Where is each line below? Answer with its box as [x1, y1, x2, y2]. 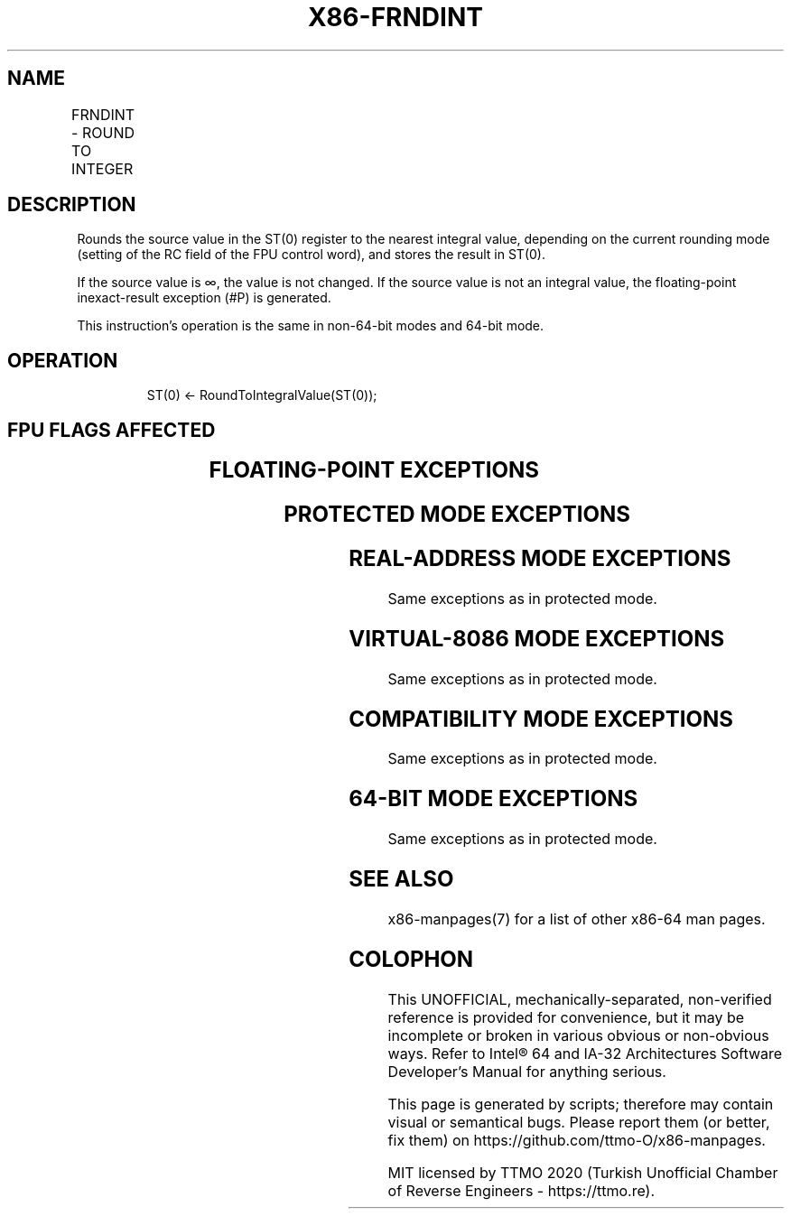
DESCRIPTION [7, 193, 136, 217]
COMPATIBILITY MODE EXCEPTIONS [349, 705, 733, 732]
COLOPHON [349, 946, 474, 972]
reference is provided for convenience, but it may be [387, 1007, 745, 1026]
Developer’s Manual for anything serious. [387, 1062, 666, 1081]
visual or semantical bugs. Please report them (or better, [387, 1112, 770, 1131]
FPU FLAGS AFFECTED [7, 418, 216, 441]
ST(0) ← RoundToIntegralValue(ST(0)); [146, 387, 377, 404]
